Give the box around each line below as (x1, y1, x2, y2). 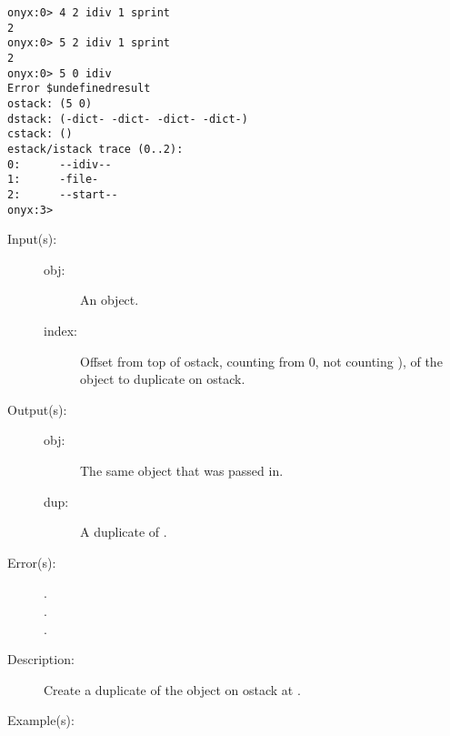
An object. (80, 290, 139, 309)
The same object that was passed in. (80, 460, 284, 479)
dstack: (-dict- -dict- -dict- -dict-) (7, 112, 248, 126)
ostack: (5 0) (7, 96, 93, 110)
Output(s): (7, 399, 67, 418)
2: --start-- (7, 187, 118, 201)
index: (44, 320, 77, 339)
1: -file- (7, 173, 99, 187)
